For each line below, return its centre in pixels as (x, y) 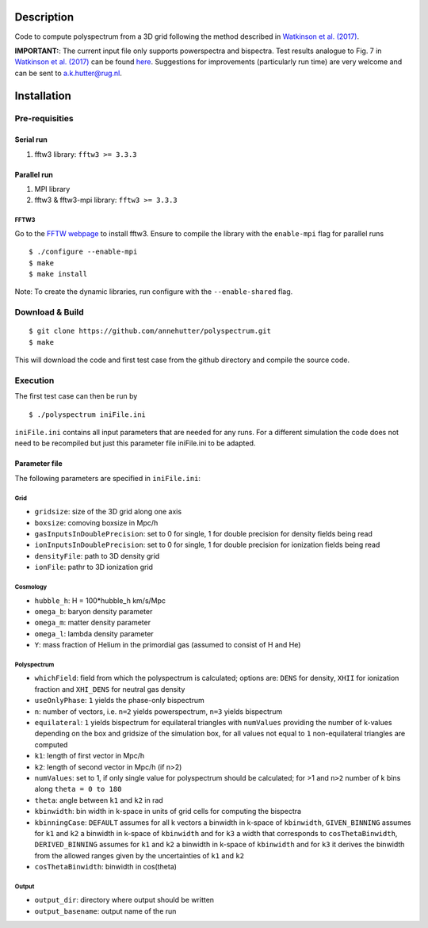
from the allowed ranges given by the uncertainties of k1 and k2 (139, 855)
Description (44, 17)
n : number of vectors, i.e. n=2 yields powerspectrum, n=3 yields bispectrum (159, 711)
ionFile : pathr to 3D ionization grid (94, 567)
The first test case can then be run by (76, 396)
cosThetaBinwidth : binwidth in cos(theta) (106, 867)
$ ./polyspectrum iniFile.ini (88, 414)
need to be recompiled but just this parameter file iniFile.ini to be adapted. (135, 443)
